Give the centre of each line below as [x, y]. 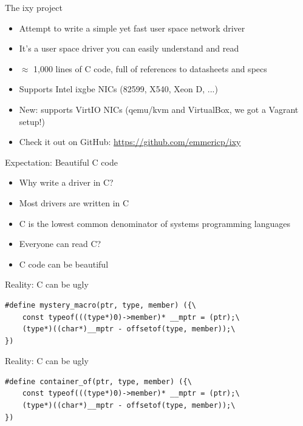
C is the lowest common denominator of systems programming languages [155, 223]
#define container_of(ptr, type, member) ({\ [98, 381]
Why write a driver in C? [66, 182]
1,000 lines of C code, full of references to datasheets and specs [150, 68]
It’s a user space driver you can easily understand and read [129, 48]
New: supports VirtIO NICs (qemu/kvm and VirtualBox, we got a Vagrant [159, 109]
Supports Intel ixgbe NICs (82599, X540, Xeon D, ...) [118, 89]
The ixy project [34, 7]
